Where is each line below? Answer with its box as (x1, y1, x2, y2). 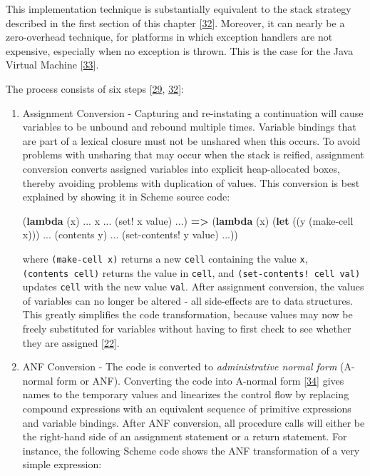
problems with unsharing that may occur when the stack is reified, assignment (22, 147, 364, 162)
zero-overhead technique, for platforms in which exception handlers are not (6, 29, 333, 44)
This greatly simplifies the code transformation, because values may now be (22, 307, 353, 322)
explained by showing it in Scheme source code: (22, 189, 230, 204)
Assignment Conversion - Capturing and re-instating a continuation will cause (22, 105, 364, 120)
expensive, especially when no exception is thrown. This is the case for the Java (6, 43, 354, 58)
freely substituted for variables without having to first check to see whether (22, 321, 351, 336)
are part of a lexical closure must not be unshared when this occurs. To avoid (22, 133, 361, 148)
